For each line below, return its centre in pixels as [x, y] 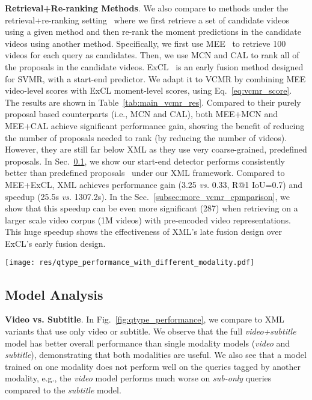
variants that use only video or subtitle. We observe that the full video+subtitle [151, 331]
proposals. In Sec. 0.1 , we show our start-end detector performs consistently [145, 161]
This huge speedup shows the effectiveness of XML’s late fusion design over [143, 232]
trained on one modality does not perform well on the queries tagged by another [153, 366]
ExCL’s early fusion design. [55, 243]
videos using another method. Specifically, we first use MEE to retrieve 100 [145, 43]
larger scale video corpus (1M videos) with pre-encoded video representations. [148, 220]
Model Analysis [54, 294]
